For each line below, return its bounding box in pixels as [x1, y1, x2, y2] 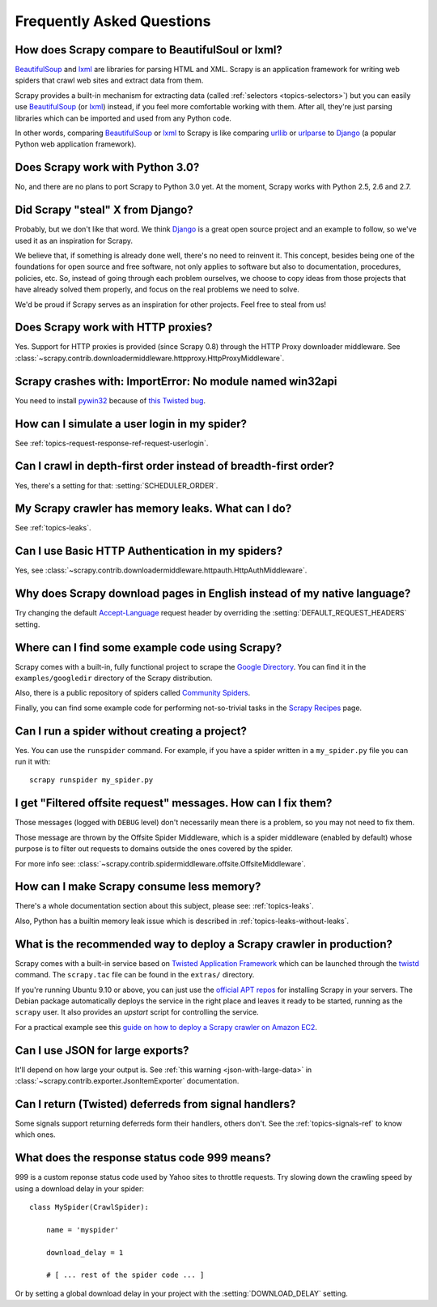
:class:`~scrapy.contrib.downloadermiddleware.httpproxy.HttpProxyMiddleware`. [15, 353, 285, 363]
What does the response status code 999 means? [15, 1151, 271, 1165]
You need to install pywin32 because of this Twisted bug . [15, 395, 206, 405]
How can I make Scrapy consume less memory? [15, 879, 261, 894]
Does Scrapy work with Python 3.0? [15, 160, 200, 174]
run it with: [15, 757, 51, 767]
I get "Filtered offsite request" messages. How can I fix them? [15, 796, 333, 810]
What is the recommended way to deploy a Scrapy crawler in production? [15, 937, 392, 951]
